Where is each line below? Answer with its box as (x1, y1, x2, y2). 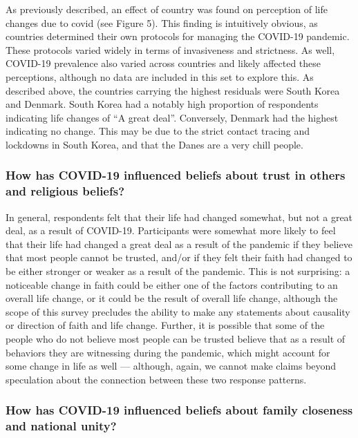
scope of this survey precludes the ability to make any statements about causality (6, 304, 350, 318)
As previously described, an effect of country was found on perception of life (6, 2, 328, 16)
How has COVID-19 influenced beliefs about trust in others (6, 166, 346, 184)
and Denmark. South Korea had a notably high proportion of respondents (6, 97, 319, 111)
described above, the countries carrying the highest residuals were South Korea (6, 83, 340, 97)
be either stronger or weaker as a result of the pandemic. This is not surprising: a (6, 264, 350, 278)
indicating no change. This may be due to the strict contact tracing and (6, 124, 310, 138)
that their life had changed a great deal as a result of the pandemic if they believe (6, 236, 352, 251)
